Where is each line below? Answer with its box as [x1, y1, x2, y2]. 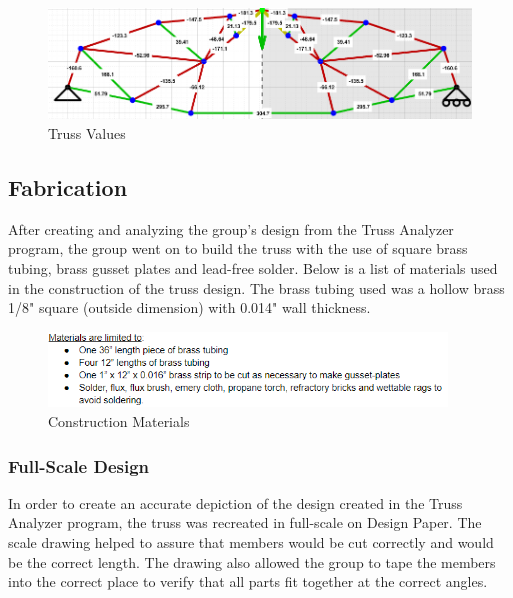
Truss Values [48, 122, 126, 143]
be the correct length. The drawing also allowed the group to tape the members [8, 551, 496, 572]
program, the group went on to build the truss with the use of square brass [8, 238, 468, 259]
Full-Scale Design [8, 453, 150, 478]
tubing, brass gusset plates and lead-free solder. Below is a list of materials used [8, 257, 498, 278]
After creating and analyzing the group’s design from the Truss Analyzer [8, 218, 454, 239]
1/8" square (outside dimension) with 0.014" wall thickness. [8, 297, 371, 318]
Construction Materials [48, 411, 190, 432]
